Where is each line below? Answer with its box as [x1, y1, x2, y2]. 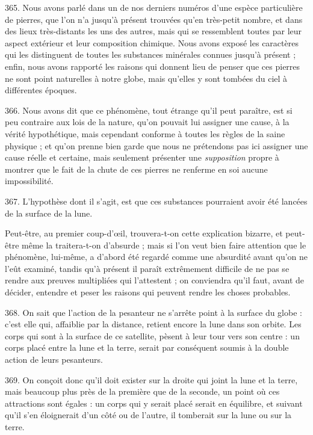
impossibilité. [5, 174, 54, 187]
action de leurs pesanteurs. [5, 353, 103, 366]
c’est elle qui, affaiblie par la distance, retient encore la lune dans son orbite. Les [5, 318, 302, 330]
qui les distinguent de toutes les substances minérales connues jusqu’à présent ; [5, 48, 296, 61]
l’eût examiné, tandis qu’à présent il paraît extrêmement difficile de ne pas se [5, 262, 290, 274]
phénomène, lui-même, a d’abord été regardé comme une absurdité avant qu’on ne [5, 250, 308, 263]
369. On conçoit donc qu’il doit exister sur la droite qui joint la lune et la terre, [5, 373, 298, 386]
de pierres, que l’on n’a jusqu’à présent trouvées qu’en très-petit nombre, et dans [5, 13, 303, 25]
